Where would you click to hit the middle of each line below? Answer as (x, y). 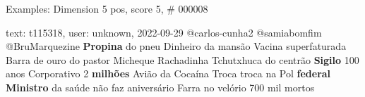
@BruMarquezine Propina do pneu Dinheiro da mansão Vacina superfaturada (176, 46)
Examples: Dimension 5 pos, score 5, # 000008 (107, 8)
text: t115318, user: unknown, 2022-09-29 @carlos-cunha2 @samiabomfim (164, 32)
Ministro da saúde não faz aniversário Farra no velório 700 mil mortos (160, 87)
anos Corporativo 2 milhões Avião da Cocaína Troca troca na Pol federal (168, 73)
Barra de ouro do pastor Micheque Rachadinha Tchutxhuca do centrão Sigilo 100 (182, 59)
